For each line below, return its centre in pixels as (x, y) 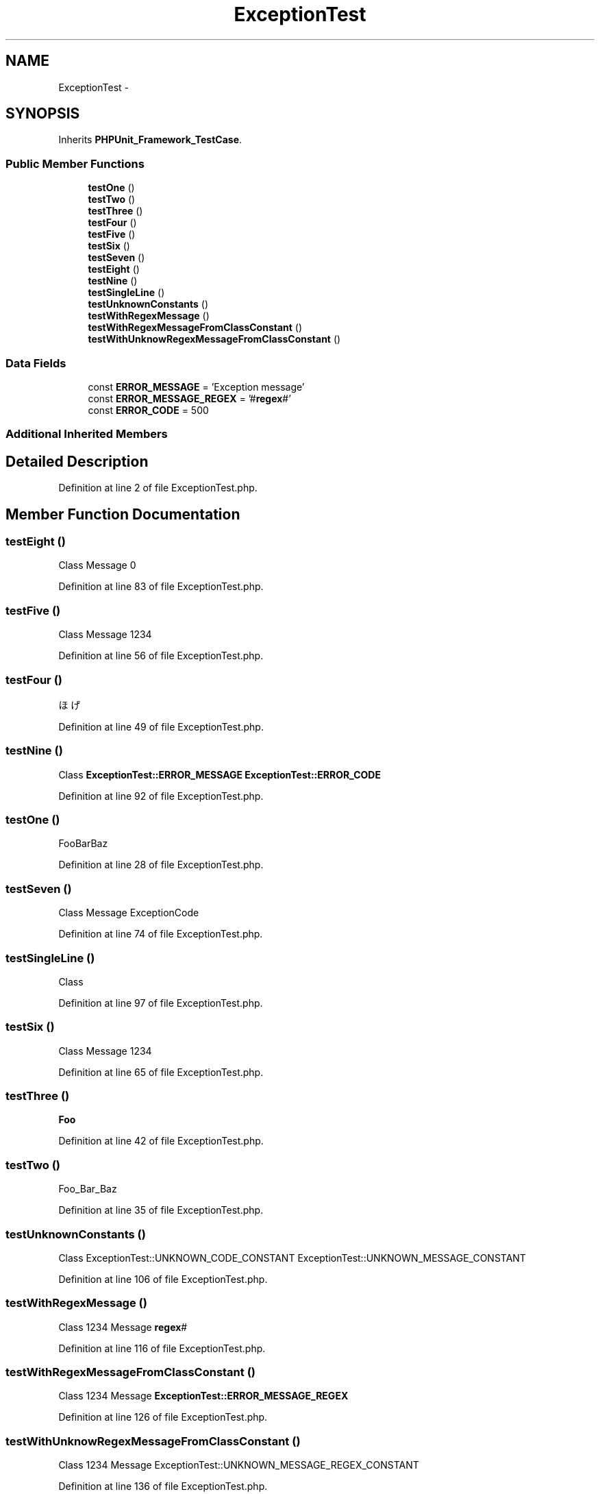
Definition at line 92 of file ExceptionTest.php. (161, 796)
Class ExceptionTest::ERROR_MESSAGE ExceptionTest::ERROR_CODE (220, 774)
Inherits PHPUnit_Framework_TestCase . (150, 140)
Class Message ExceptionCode (129, 913)
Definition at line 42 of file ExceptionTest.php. (161, 1141)
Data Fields (36, 363)
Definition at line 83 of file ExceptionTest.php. (161, 587)
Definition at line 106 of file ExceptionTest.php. (163, 1279)
